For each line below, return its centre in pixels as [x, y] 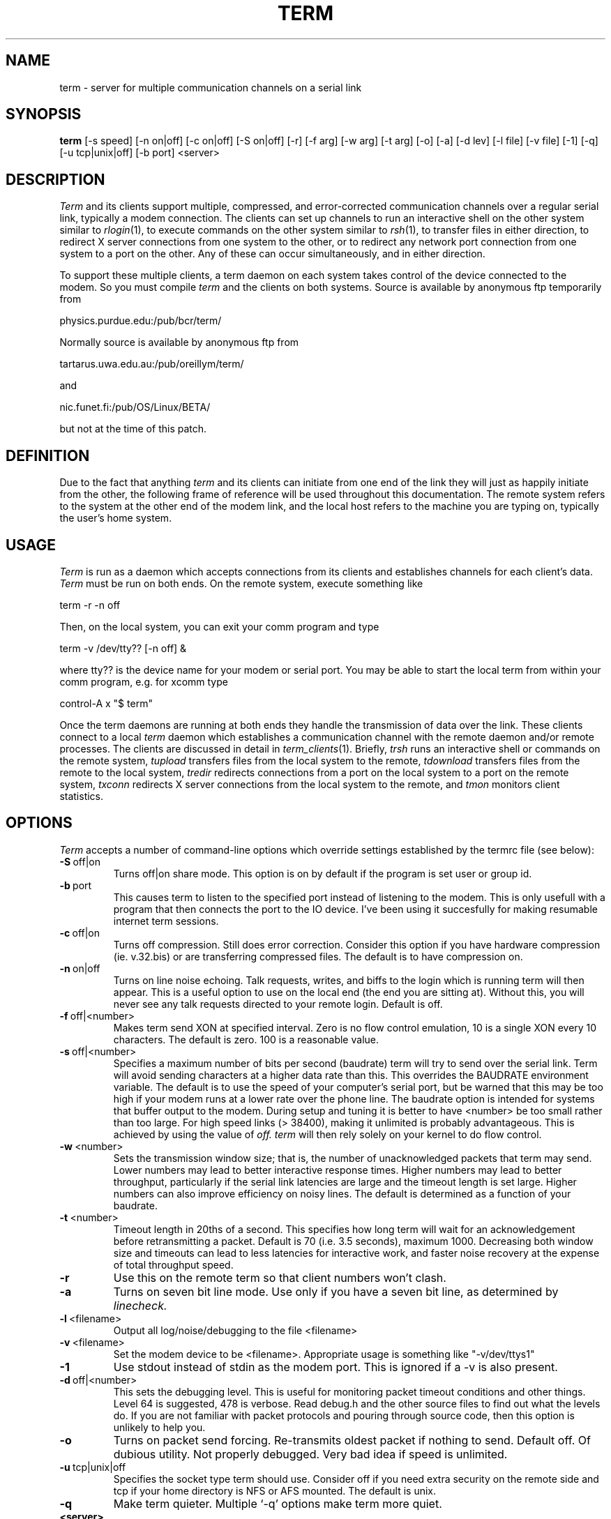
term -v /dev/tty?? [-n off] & [123, 648]
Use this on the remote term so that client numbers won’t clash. [280, 1277]
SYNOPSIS [44, 114]
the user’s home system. [116, 518]
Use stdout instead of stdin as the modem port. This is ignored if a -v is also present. [335, 1367]
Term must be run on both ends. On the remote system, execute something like [241, 583]
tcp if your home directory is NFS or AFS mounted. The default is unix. [275, 1490]
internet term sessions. [166, 921]
